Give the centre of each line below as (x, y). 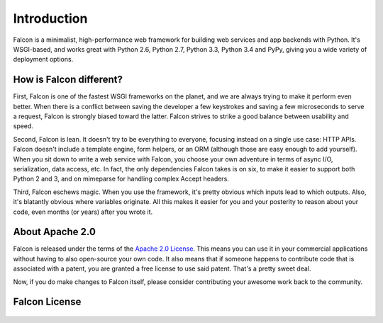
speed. (23, 126)
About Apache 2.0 (54, 232)
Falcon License (47, 302)
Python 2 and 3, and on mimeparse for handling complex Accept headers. (121, 179)
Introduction (50, 18)
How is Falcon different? (68, 80)
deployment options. (43, 59)
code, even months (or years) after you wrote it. (83, 212)
